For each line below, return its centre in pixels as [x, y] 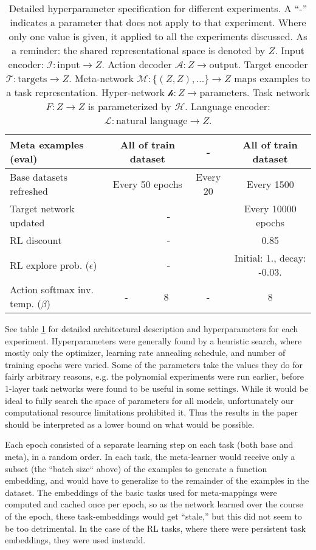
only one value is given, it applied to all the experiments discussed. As [158, 36]
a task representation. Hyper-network [86, 92]
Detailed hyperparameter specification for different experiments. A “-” [158, 8]
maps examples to [272, 78]
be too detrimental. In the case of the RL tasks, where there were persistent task [155, 528]
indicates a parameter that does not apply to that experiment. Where [158, 22]
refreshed [29, 191]
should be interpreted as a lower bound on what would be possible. [130, 424]
